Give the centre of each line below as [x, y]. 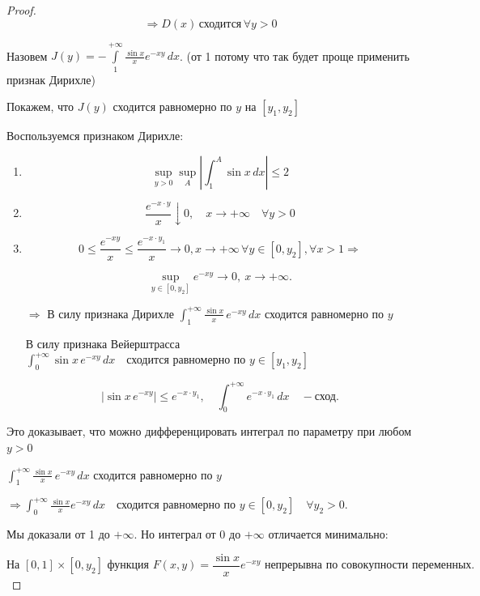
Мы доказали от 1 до [58, 534]
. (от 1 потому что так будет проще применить [294, 55]
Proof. [21, 10]
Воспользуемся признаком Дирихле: [95, 136]
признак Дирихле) [51, 79]
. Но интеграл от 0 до [187, 534]
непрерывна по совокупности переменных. [370, 566]
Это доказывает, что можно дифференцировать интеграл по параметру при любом [209, 431]
